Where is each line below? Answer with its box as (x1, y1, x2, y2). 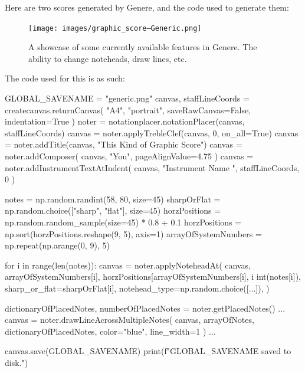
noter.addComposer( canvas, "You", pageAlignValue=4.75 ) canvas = (5, 150, 254, 162)
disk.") (5, 356, 28, 368)
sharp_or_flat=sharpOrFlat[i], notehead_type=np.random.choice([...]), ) (5, 282, 270, 294)
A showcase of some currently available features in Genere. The (28, 41, 257, 53)
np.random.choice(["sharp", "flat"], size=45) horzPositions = (5, 204, 221, 217)
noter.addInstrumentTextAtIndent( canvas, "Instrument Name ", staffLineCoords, (5, 161, 300, 174)
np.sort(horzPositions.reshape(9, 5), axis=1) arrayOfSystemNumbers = (5, 227, 262, 240)
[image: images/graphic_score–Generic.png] (28, 24, 202, 32)
